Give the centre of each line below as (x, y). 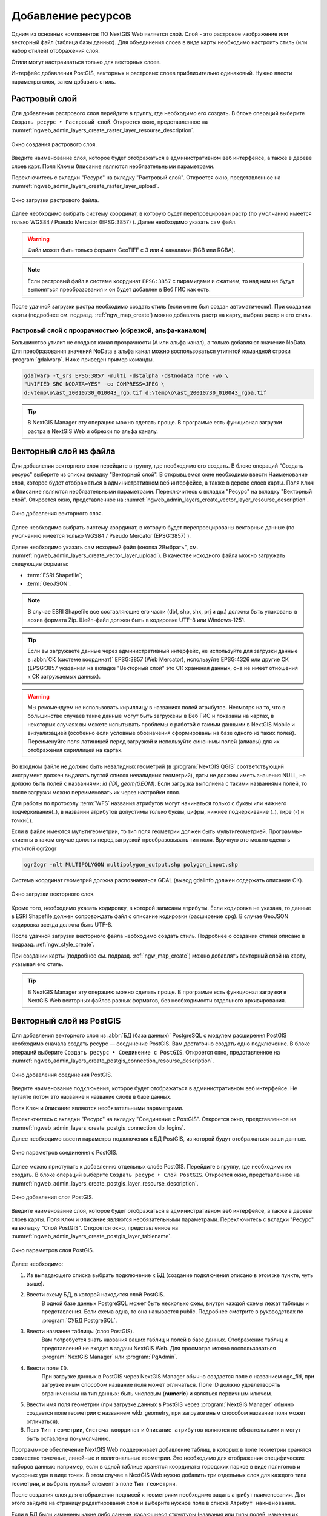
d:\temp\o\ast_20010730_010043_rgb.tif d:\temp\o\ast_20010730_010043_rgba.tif (145, 392)
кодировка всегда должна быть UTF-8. (62, 925)
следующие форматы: (40, 564)
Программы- (286, 831)
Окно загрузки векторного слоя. (53, 894)
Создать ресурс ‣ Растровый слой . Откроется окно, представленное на (110, 122)
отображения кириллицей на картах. (75, 750)
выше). (35, 1284)
